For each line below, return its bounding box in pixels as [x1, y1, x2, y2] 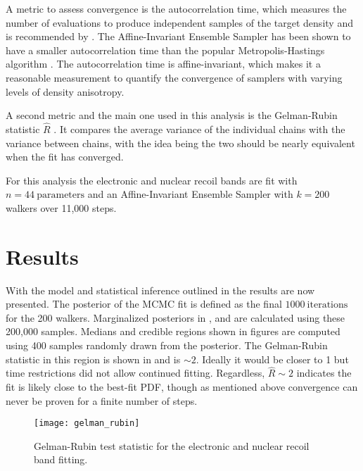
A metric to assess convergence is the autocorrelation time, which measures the [6, 1, 347, 15]
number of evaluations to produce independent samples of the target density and [6, 15, 353, 30]
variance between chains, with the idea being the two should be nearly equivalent [6, 135, 355, 150]
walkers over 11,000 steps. [6, 200, 117, 215]
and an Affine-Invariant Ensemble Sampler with [87, 187, 293, 201]
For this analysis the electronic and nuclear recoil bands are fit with [6, 172, 298, 187]
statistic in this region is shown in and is [6, 351, 181, 366]
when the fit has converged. [6, 149, 124, 164]
